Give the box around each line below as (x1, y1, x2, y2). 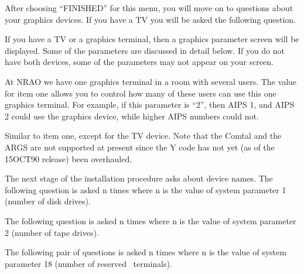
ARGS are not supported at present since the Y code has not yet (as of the (5, 141, 275, 153)
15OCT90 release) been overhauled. (5, 152, 132, 165)
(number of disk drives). (5, 195, 91, 207)
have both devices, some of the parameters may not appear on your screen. (5, 56, 274, 68)
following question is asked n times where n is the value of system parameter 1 (5, 183, 286, 196)
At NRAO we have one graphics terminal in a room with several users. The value (5, 75, 297, 87)
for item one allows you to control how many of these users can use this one (5, 87, 276, 99)
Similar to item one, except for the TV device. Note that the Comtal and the (5, 129, 282, 142)
